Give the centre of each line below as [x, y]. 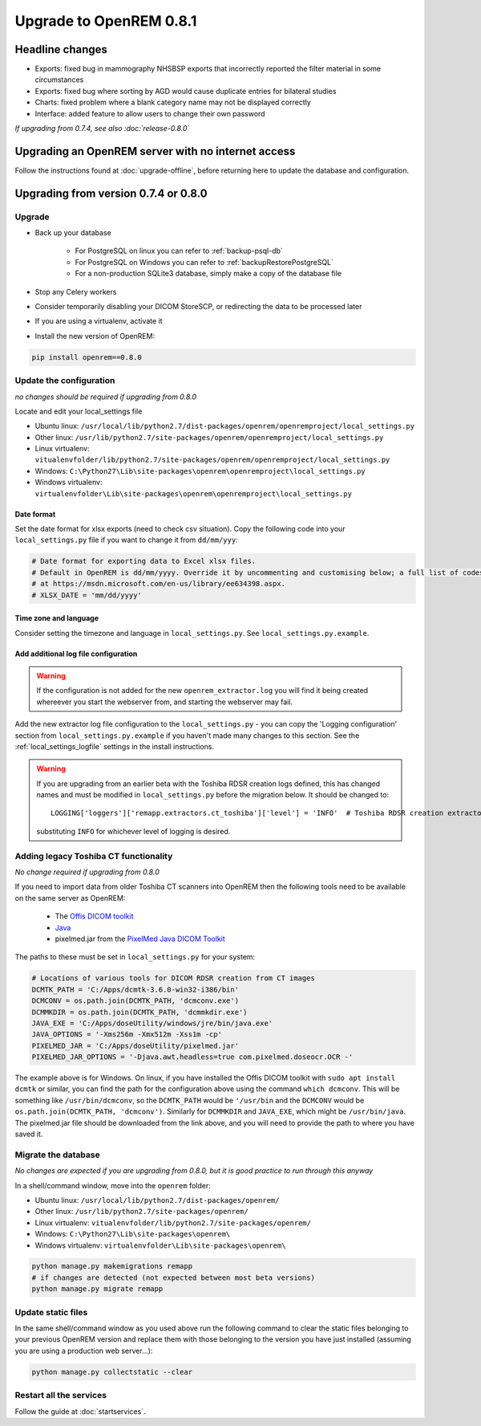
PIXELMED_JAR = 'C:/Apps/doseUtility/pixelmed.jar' [135, 1045]
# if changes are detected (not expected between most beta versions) [174, 1277]
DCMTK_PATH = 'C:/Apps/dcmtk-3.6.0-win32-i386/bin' [135, 989]
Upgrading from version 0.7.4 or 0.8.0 [111, 193]
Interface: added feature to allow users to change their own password [150, 113]
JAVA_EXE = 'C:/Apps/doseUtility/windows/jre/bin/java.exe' [152, 1023]
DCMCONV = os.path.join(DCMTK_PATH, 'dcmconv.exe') [135, 1001]
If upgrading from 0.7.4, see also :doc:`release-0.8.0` [102, 128]
